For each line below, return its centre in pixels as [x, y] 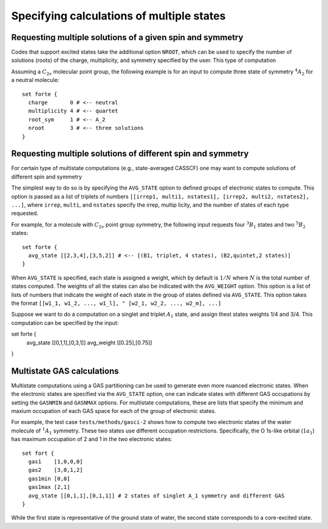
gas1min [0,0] [49, 479]
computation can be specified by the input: [65, 323]
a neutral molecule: [35, 80]
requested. [25, 213]
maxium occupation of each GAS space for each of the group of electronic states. [114, 411]
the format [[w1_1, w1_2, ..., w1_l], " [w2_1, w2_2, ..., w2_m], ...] [116, 303]
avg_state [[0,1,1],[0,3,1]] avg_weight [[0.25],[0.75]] [89, 343]
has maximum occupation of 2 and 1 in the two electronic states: [92, 439]
